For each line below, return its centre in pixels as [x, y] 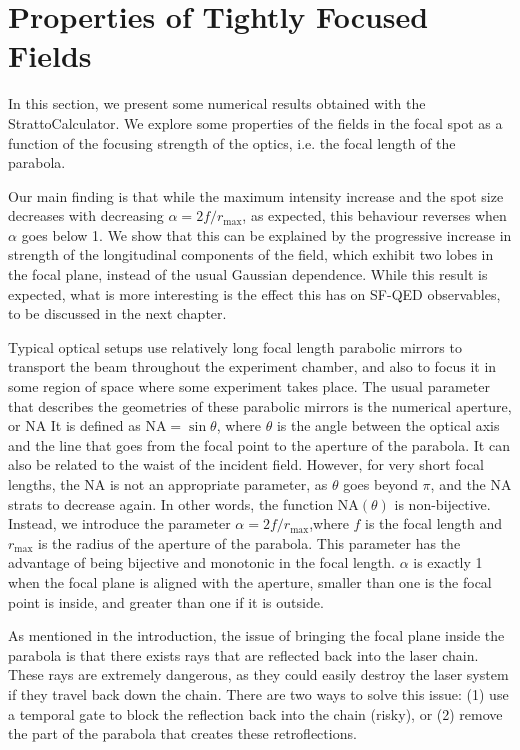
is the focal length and [434, 523]
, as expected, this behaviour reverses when [374, 215]
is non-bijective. [442, 503]
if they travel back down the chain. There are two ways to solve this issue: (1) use [258, 693]
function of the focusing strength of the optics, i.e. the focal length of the [232, 142]
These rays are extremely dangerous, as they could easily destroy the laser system [258, 674]
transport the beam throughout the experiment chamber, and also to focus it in [252, 366]
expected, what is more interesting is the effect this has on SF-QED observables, [254, 293]
